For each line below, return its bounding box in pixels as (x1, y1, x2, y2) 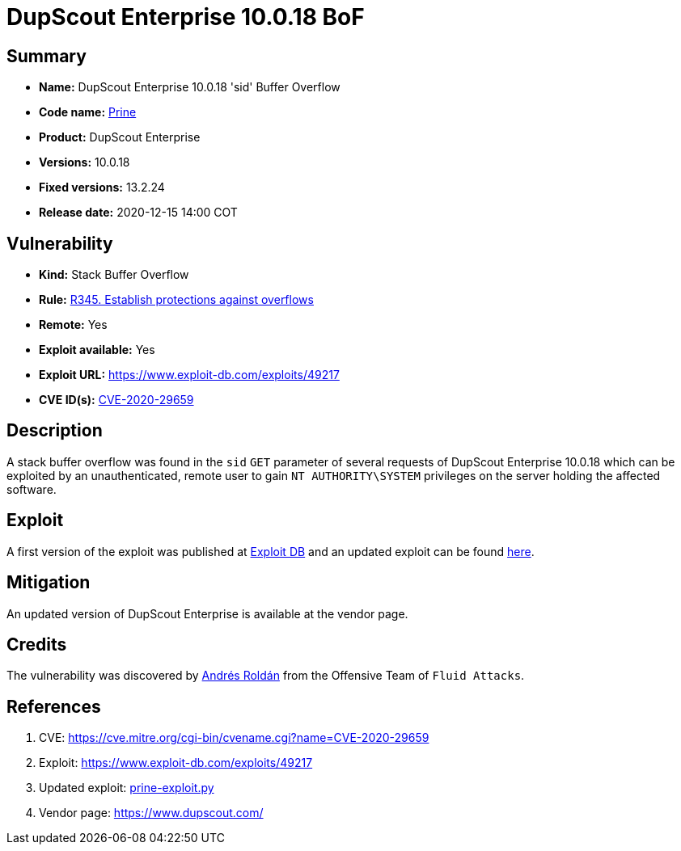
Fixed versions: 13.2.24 (39, 180, 165, 195)
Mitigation (6, 572, 91, 593)
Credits (6, 634, 67, 655)
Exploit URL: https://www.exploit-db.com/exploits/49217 (39, 368, 340, 382)
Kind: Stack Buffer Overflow (39, 268, 189, 282)
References (6, 696, 101, 717)
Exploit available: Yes (39, 343, 155, 357)
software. (6, 482, 57, 496)
